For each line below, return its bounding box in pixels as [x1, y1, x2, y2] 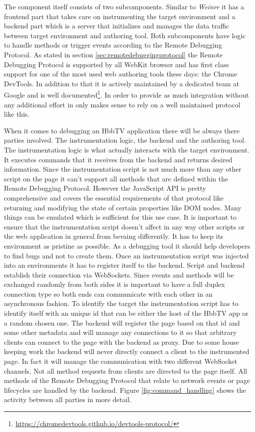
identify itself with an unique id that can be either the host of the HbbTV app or [4, 308, 249, 318]
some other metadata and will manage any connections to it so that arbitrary [4, 327, 237, 337]
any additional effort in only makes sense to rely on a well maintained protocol [4, 99, 240, 109]
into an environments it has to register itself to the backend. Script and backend [4, 260, 245, 270]
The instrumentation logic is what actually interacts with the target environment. [4, 144, 250, 154]
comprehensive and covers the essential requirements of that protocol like [4, 192, 224, 203]
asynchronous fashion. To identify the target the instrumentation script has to [4, 298, 239, 308]
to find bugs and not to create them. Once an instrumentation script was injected [4, 250, 249, 260]
